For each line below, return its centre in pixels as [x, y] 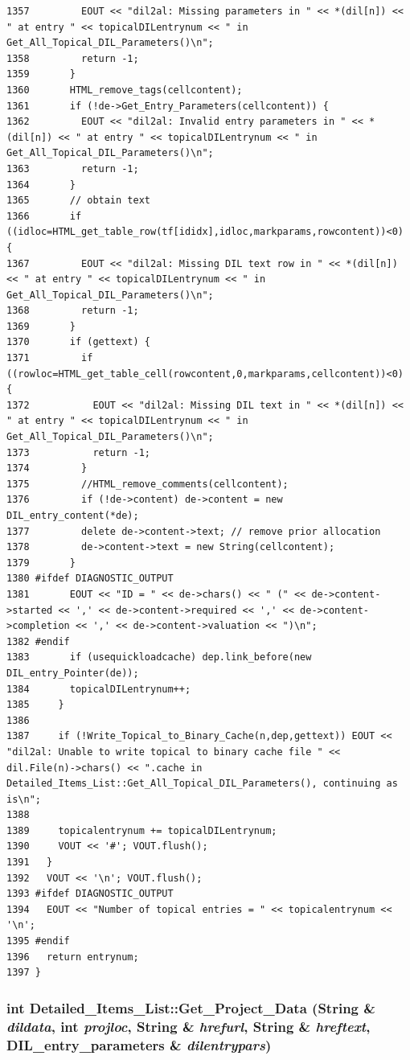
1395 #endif [38, 941]
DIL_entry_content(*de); [73, 516]
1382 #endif [38, 641]
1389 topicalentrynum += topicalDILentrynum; [142, 830]
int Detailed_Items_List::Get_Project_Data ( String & [191, 1007]
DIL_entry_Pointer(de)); [73, 673]
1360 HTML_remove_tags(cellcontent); [125, 90]
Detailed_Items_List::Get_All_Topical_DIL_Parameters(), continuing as [202, 784]
